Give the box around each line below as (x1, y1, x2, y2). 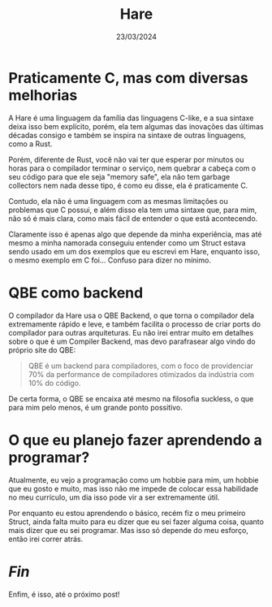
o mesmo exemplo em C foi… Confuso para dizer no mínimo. (8, 255, 211, 265)
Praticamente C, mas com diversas (8, 68, 249, 87)
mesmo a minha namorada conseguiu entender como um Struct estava (8, 237, 246, 248)
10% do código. (28, 378, 81, 388)
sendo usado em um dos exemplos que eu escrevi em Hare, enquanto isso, (8, 246, 261, 256)
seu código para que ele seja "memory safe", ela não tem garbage (8, 171, 231, 181)
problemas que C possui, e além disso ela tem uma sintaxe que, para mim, (8, 205, 257, 215)
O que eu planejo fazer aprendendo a (8, 431, 262, 449)
